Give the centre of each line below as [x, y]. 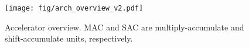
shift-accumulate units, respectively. [69, 38]
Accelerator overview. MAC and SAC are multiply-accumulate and [125, 27]
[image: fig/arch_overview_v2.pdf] [74, 8]
